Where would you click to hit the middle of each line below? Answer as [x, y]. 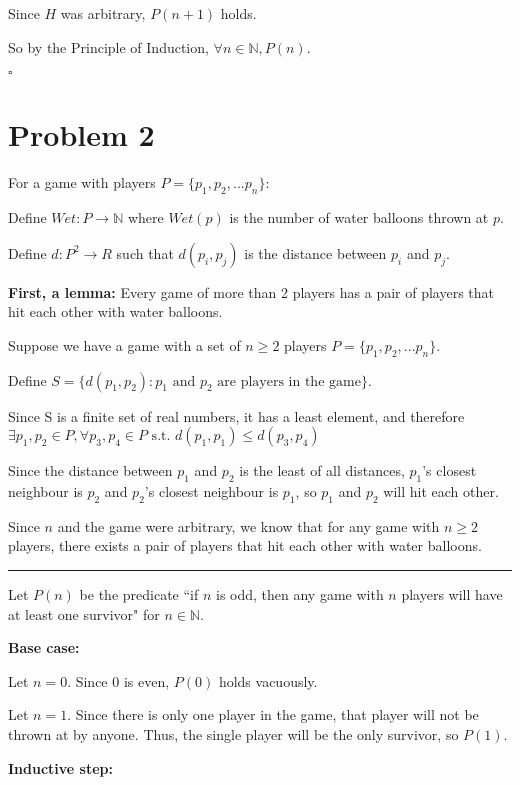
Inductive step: [61, 767]
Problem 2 [81, 134]
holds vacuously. [268, 680]
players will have [452, 594]
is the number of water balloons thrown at [359, 217]
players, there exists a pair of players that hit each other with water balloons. [245, 545]
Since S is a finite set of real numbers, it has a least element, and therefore [236, 415]
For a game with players [82, 182]
